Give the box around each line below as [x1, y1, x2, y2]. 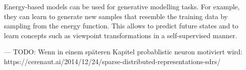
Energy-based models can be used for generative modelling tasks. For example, [4, 1, 240, 11]
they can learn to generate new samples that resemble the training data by [4, 11, 228, 21]
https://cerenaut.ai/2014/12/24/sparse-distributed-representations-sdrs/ [4, 56, 221, 66]
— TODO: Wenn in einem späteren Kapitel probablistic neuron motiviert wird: [4, 47, 243, 57]
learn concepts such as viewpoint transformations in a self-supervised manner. [4, 30, 237, 40]
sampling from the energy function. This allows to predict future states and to [4, 21, 239, 31]
